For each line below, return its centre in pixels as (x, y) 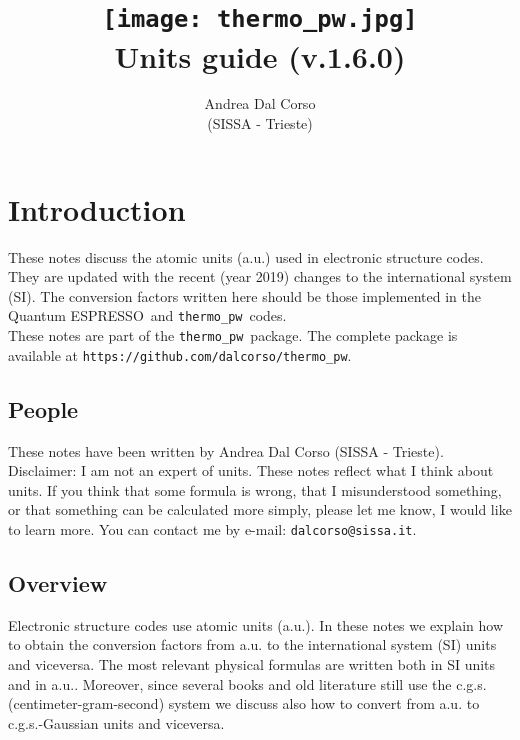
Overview (58, 582)
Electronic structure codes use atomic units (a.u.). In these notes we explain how (256, 624)
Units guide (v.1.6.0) (260, 55)
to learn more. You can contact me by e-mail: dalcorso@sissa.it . (212, 528)
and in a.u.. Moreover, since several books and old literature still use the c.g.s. (247, 683)
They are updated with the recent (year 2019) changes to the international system (260, 276)
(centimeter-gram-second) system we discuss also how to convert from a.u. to (244, 703)
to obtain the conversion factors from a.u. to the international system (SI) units (252, 644)
